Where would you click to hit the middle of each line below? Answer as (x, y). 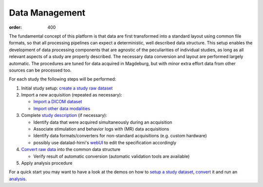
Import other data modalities (62, 108)
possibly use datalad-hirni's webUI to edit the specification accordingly (105, 142)
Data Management (47, 13)
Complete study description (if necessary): (64, 115)
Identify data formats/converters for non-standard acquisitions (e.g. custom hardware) (120, 136)
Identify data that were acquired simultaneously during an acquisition (103, 122)
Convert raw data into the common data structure (71, 150)
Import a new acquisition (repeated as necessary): (72, 95)
